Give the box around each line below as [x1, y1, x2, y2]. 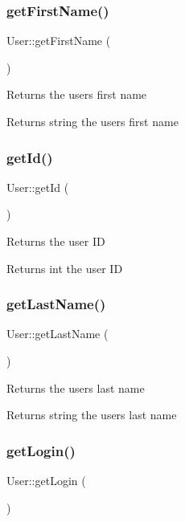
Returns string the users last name [6, 406, 177, 423]
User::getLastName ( [6, 325, 109, 342]
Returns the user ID [6, 233, 105, 249]
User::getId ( [6, 178, 69, 195]
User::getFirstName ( [6, 32, 111, 49]
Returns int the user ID [6, 259, 123, 276]
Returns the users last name [6, 379, 145, 396]
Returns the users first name [6, 86, 147, 103]
